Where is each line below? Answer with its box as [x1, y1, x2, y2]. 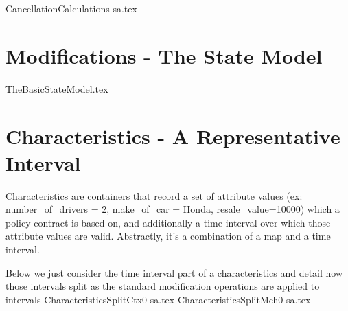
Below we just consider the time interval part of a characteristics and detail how [5, 265, 343, 279]
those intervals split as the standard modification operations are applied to [5, 279, 320, 293]
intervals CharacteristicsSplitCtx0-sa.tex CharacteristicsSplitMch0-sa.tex [5, 292, 311, 306]
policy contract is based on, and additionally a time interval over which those [5, 215, 331, 229]
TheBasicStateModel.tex [5, 81, 108, 95]
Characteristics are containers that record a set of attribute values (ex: [5, 188, 303, 203]
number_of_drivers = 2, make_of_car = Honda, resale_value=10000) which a [5, 202, 340, 216]
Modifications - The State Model [5, 41, 323, 69]
